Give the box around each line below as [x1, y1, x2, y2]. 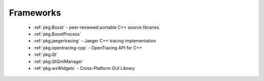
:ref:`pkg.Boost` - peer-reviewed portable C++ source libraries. [33, 24, 161, 30]
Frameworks [9, 7, 61, 18]
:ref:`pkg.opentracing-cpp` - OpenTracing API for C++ [33, 44, 143, 51]
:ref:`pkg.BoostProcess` [33, 31, 82, 37]
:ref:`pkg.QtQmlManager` [33, 59, 84, 64]
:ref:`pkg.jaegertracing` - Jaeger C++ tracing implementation [33, 38, 156, 44]
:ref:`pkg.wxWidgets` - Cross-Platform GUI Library [33, 65, 135, 71]
